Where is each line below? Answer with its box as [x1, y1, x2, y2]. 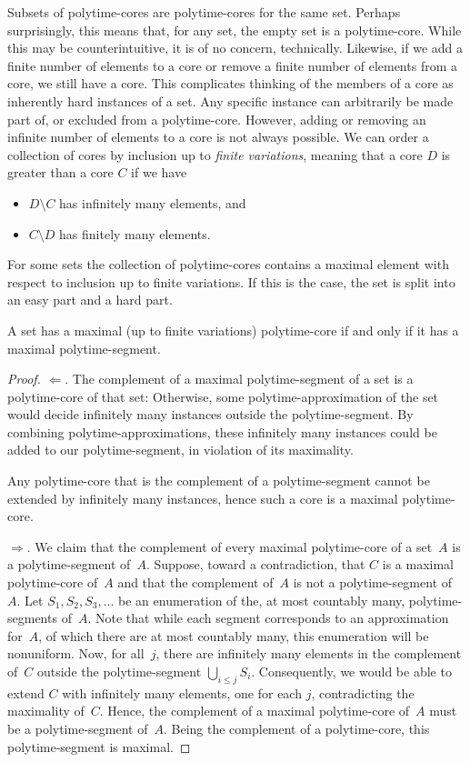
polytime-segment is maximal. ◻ [7, 737, 191, 756]
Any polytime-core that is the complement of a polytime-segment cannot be [7, 471, 430, 490]
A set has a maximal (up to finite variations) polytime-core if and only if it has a [7, 320, 459, 339]
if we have [131, 163, 187, 182]
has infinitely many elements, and [59, 193, 246, 212]
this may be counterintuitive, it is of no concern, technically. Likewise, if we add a [7, 38, 463, 57]
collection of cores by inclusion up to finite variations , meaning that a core [7, 145, 423, 164]
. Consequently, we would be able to [251, 662, 452, 680]
